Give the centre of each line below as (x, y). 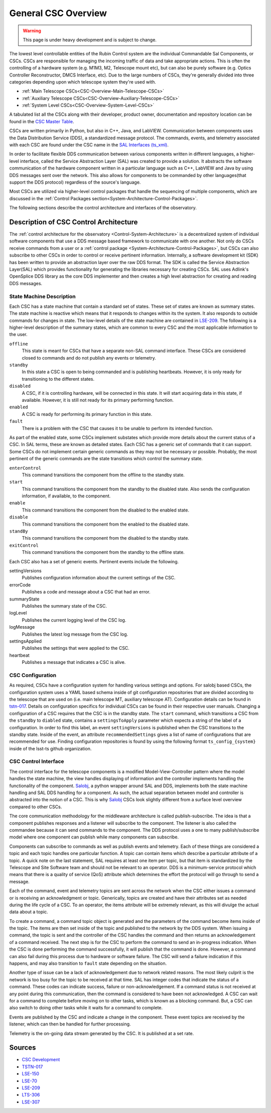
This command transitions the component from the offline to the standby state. (103, 475)
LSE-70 (29, 1081)
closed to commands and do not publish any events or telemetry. (89, 358)
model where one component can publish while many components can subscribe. (94, 837)
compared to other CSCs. (36, 807)
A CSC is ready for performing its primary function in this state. (87, 414)
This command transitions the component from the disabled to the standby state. (105, 538)
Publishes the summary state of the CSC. (64, 606)
